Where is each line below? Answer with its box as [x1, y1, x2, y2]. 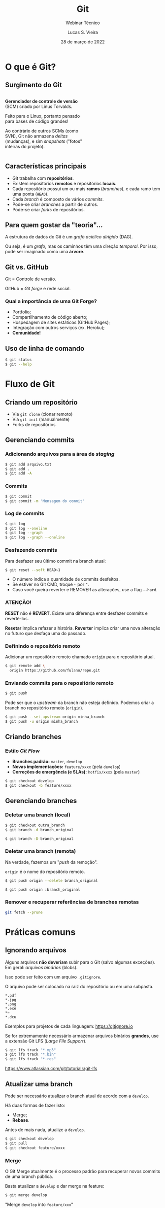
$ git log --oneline [5, 526, 48, 531]
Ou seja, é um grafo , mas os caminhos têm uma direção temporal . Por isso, [5, 243, 158, 249]
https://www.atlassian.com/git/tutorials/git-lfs [5, 1066, 98, 1072]
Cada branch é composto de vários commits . [12, 196, 104, 202]
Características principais [5, 162, 87, 170]
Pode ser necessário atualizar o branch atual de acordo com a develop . [5, 1093, 149, 1099]
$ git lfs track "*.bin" [5, 1052, 56, 1057]
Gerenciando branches [5, 797, 77, 805]
